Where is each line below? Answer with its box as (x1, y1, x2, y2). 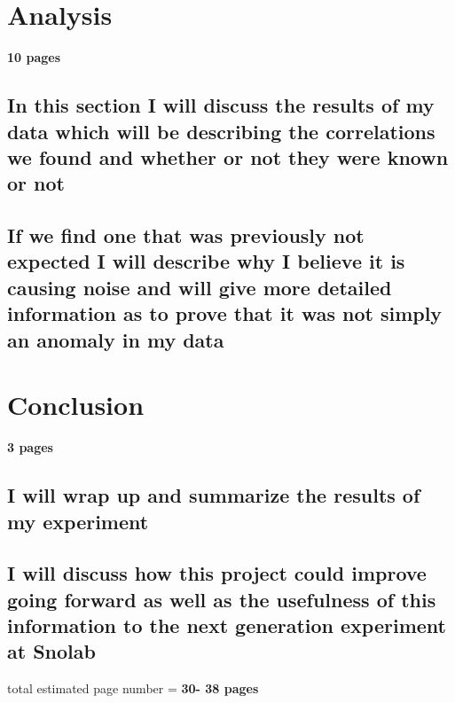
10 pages (7, 48, 61, 66)
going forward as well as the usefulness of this (7, 585, 436, 613)
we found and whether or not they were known (7, 143, 449, 170)
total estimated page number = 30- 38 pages (7, 679, 259, 698)
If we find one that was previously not (7, 222, 365, 249)
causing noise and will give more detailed (7, 273, 392, 301)
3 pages (7, 438, 53, 457)
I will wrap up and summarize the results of (7, 481, 420, 509)
